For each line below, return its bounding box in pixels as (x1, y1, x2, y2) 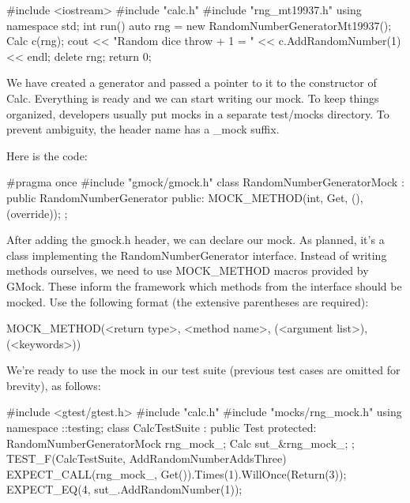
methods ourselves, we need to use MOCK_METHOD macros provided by (6, 262, 369, 279)
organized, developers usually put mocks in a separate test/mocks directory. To (6, 105, 389, 122)
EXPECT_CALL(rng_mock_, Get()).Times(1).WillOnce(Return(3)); (6, 465, 347, 482)
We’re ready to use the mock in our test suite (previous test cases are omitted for (6, 362, 401, 378)
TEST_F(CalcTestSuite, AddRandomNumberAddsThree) (6, 450, 287, 467)
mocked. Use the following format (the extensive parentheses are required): (6, 293, 369, 310)
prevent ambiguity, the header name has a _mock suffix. (6, 121, 280, 137)
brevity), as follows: (6, 377, 101, 393)
